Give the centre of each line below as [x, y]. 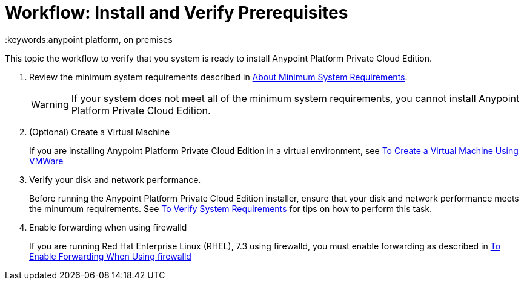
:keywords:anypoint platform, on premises [89, 39]
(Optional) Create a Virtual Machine [100, 132]
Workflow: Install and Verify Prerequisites [177, 13]
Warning [50, 104]
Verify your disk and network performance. [115, 179]
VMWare [46, 161]
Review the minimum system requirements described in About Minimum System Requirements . [218, 77]
